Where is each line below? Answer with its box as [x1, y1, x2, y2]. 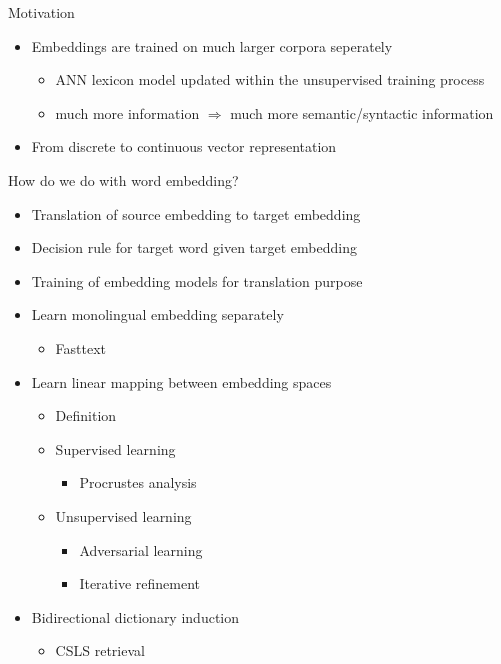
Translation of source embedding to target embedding [31, 203, 361, 224]
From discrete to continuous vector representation [31, 136, 337, 157]
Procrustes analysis [79, 472, 197, 493]
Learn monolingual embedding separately [31, 304, 284, 325]
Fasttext [55, 337, 107, 358]
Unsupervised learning [55, 505, 192, 526]
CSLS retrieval [55, 640, 145, 661]
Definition [55, 405, 117, 426]
